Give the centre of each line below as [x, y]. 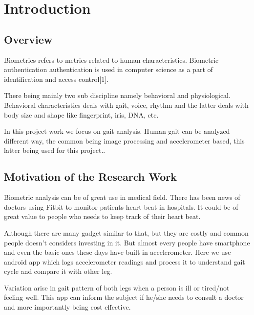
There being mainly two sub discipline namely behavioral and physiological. [117, 95]
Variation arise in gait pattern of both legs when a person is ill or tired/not [117, 287]
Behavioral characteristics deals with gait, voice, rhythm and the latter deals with [126, 105]
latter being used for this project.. [55, 150]
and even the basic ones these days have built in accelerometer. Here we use [117, 252]
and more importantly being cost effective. [67, 307]
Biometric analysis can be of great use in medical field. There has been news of [122, 197]
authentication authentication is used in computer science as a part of [108, 69]
